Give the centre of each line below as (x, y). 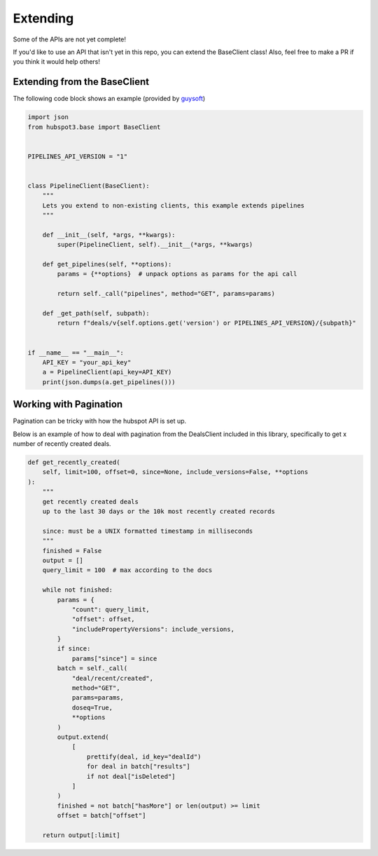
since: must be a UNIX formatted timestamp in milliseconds (148, 531)
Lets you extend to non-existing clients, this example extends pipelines (173, 205)
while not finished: (78, 590)
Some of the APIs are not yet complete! (69, 39)
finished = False (72, 551)
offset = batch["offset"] (101, 816)
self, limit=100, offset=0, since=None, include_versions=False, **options (175, 472)
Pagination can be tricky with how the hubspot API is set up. (100, 421)
